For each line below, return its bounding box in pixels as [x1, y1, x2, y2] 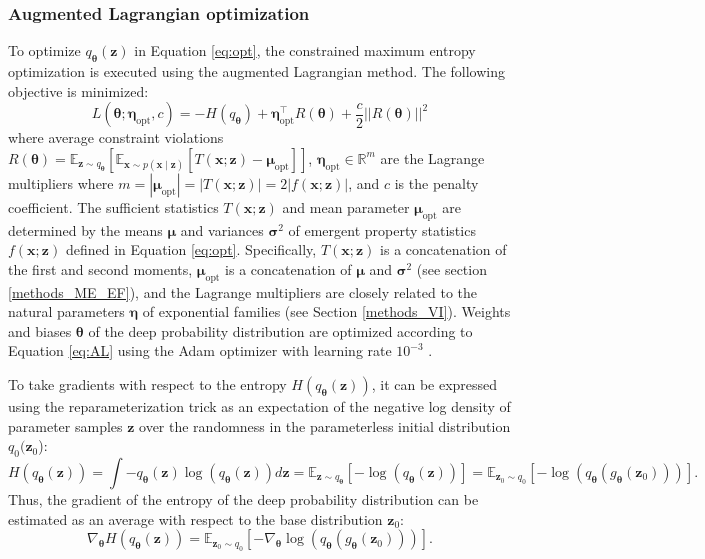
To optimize [8, 40, 81, 61]
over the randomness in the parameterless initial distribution [139, 415, 511, 436]
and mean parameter [282, 196, 410, 217]
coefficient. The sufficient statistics [8, 196, 219, 217]
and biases [8, 320, 72, 341]
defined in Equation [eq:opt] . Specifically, [65, 239, 317, 260]
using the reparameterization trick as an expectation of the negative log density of [8, 395, 511, 416]
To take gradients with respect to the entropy [8, 373, 287, 394]
